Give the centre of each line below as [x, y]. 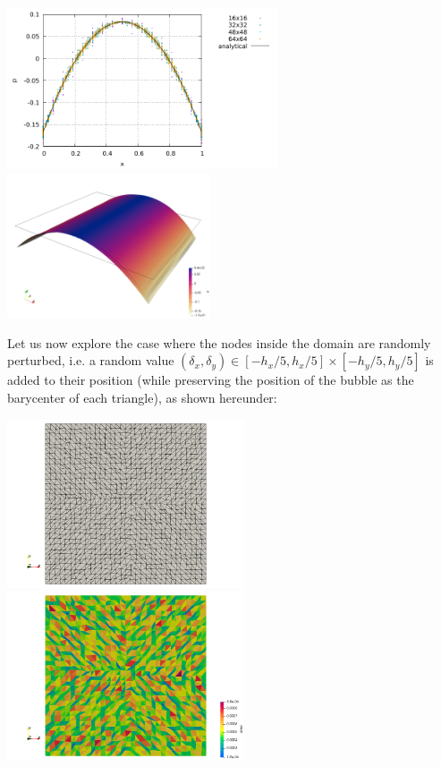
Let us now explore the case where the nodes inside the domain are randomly [219, 342]
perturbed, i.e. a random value [91, 360]
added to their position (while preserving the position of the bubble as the [211, 380]
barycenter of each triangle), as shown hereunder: [142, 397]
